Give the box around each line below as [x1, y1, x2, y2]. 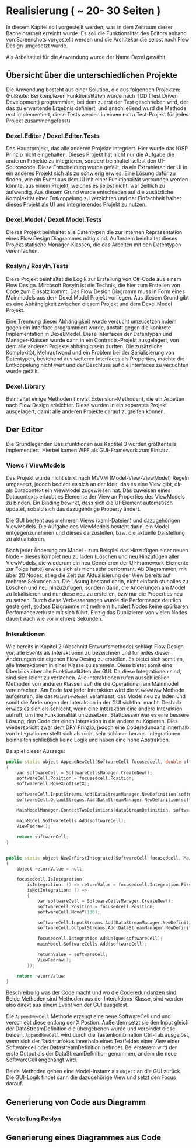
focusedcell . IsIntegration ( [16, 877, 85, 882]
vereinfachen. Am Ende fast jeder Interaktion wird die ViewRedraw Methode [6, 686, 185, 694]
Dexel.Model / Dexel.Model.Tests [6, 215, 102, 224]
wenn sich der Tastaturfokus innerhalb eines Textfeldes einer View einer [6, 1037, 180, 1045]
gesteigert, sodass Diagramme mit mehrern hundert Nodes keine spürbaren [6, 603, 188, 610]
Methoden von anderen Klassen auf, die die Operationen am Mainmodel [6, 680, 179, 688]
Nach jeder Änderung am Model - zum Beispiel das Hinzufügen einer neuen [6, 547, 188, 554]
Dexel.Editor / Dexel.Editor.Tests [6, 132, 100, 140]
